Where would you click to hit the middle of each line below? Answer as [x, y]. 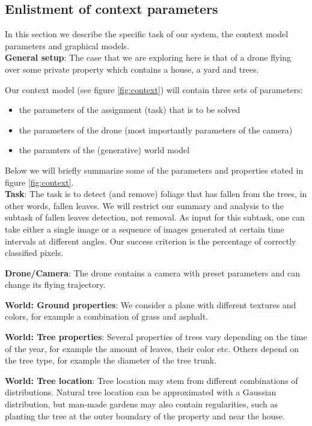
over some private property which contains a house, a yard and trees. [132, 69]
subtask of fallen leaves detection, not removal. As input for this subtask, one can [155, 217]
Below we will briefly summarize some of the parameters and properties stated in [154, 170]
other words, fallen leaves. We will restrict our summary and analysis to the [144, 205]
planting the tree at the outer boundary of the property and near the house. [145, 415]
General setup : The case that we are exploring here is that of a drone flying [148, 57]
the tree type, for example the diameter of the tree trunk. [111, 360]
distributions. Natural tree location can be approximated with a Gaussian [141, 392]
